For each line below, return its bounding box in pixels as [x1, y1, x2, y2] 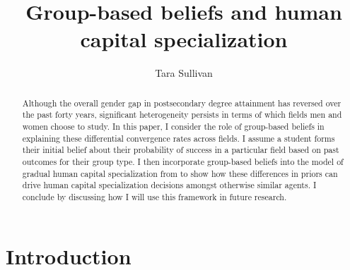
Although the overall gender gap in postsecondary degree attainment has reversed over [22, 97, 342, 109]
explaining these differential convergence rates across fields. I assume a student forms [22, 132, 335, 144]
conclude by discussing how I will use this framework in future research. [22, 190, 287, 202]
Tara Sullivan [155, 66, 213, 80]
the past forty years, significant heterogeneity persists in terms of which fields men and [22, 109, 342, 121]
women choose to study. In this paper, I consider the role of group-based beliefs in [22, 121, 325, 133]
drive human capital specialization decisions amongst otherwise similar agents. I [22, 179, 317, 191]
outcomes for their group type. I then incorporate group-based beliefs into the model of [22, 155, 344, 167]
